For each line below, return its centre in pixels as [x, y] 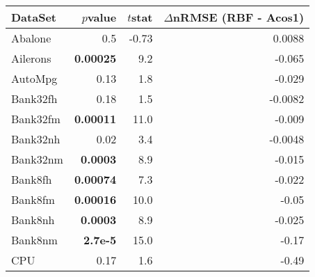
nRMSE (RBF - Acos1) [239, 17]
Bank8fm [33, 199]
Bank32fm [36, 119]
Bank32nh [36, 139]
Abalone [31, 38]
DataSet [34, 17]
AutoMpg [34, 78]
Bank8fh [32, 179]
